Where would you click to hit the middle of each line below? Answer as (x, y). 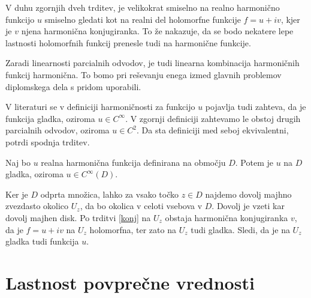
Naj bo (18, 162)
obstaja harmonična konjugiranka (227, 217)
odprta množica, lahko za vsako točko (110, 194)
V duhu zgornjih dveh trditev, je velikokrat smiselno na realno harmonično (143, 7)
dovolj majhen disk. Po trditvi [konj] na (78, 217)
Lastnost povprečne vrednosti (130, 282)
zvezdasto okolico (37, 206)
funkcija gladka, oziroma (50, 118)
